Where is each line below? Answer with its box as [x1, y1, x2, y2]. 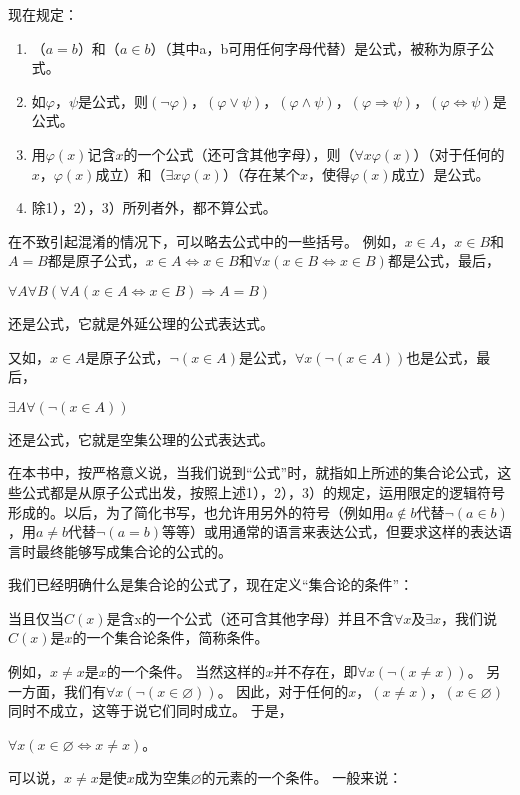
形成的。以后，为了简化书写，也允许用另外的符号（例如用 [8, 501, 386, 522]
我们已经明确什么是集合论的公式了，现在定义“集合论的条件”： [8, 574, 414, 595]
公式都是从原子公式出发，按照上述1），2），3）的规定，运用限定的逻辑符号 [21, 481, 505, 502]
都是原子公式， [47, 250, 146, 271]
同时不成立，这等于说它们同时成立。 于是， [8, 700, 293, 721]
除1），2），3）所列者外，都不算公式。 [31, 197, 277, 218]
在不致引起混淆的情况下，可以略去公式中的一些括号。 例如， [8, 230, 405, 251]
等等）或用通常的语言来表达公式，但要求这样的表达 [161, 521, 498, 542]
